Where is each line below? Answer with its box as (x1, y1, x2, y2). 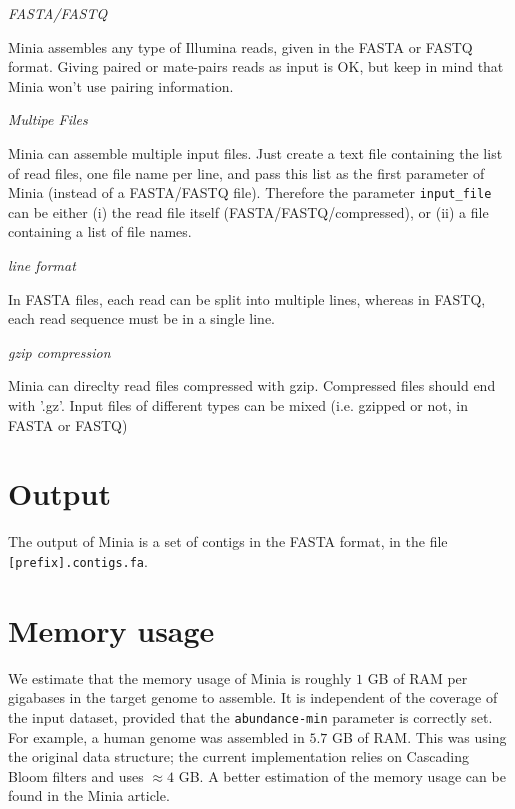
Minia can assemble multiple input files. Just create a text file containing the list (8, 142, 503, 163)
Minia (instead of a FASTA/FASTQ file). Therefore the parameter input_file (8, 182, 492, 203)
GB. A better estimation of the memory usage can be (178, 765, 506, 786)
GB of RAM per (367, 667, 468, 688)
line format (8, 255, 76, 275)
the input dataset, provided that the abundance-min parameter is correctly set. (8, 706, 493, 727)
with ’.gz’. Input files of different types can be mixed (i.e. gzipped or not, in (8, 394, 468, 415)
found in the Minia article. (8, 785, 170, 806)
